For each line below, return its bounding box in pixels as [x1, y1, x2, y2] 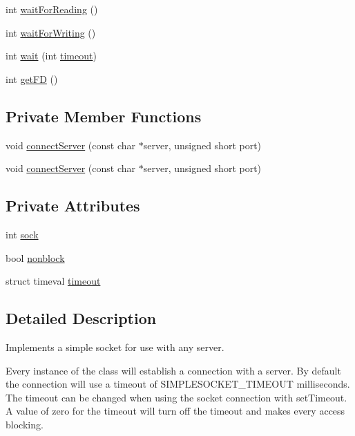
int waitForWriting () [6, 25, 96, 39]
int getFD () [6, 71, 58, 86]
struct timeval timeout [6, 274, 101, 288]
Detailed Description [6, 307, 157, 329]
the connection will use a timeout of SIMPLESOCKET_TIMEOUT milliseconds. [6, 377, 350, 391]
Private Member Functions [6, 105, 202, 126]
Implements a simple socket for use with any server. [6, 339, 224, 354]
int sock [6, 227, 39, 241]
